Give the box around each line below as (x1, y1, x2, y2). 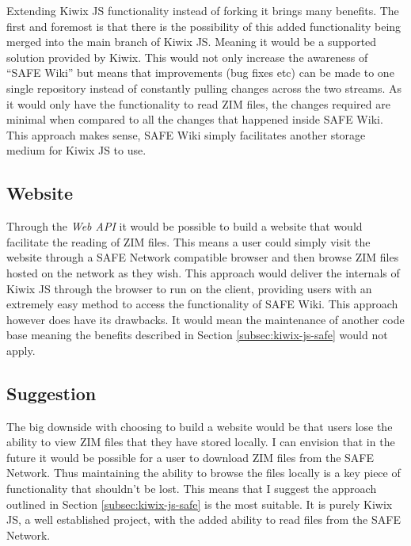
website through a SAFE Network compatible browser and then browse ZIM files (6, 249, 399, 265)
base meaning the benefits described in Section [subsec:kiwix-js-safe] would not (6, 326, 388, 343)
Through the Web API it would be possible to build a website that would (6, 218, 363, 235)
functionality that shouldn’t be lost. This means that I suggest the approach (6, 480, 377, 497)
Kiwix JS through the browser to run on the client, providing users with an (6, 280, 372, 296)
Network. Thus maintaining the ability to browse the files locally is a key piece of (6, 464, 401, 481)
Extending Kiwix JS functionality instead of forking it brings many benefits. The (6, 2, 399, 18)
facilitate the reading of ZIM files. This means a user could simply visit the (6, 233, 371, 250)
